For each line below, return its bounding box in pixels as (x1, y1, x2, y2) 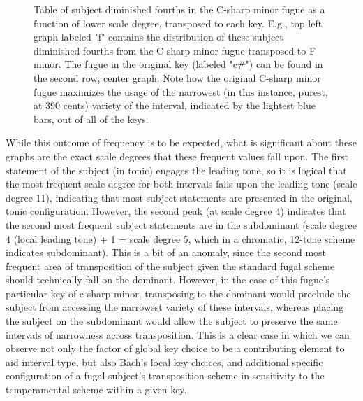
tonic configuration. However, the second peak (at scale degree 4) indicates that (6, 204, 346, 218)
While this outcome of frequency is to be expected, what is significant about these (6, 135, 357, 150)
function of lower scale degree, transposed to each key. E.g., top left (34, 15, 323, 30)
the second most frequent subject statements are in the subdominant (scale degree (6, 217, 357, 232)
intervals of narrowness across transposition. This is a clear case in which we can (6, 327, 350, 342)
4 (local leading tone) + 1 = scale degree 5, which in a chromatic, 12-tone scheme (6, 231, 355, 246)
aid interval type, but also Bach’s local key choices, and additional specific (6, 354, 323, 369)
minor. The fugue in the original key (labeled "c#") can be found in (34, 57, 323, 71)
